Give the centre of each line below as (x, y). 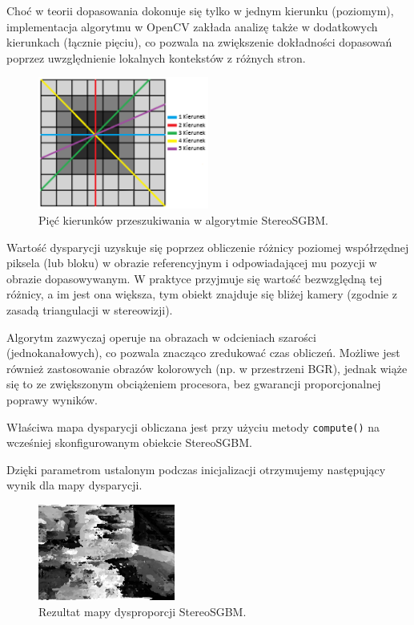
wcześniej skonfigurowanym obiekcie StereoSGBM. (129, 442)
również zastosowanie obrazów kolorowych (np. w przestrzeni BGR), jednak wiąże (207, 368)
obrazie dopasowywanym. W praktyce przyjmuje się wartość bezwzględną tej (195, 278)
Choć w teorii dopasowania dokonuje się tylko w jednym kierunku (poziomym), (200, 10)
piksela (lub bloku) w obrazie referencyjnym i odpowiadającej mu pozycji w (192, 263)
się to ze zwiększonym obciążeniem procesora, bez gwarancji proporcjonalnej (194, 384)
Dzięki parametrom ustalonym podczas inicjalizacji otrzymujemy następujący (196, 469)
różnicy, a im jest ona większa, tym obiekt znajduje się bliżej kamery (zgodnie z (202, 294)
